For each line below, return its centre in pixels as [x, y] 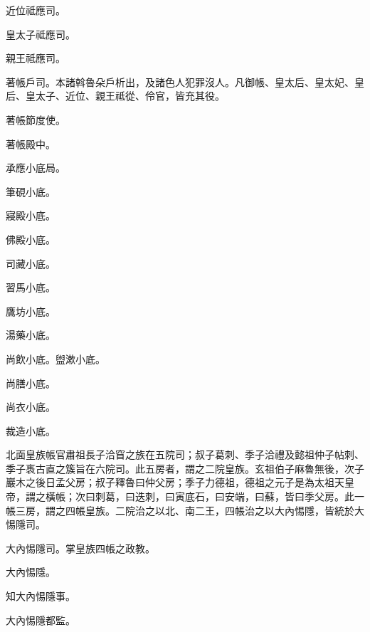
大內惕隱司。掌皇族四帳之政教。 [80, 548]
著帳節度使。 [36, 119]
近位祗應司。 [36, 10]
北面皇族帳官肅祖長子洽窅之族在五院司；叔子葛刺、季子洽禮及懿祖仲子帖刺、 [185, 454]
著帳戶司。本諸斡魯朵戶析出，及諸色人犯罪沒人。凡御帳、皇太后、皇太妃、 [180, 81]
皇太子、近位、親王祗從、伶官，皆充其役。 [125, 96]
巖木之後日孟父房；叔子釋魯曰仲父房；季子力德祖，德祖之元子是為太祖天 [175, 482]
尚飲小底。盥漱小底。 [55, 358]
